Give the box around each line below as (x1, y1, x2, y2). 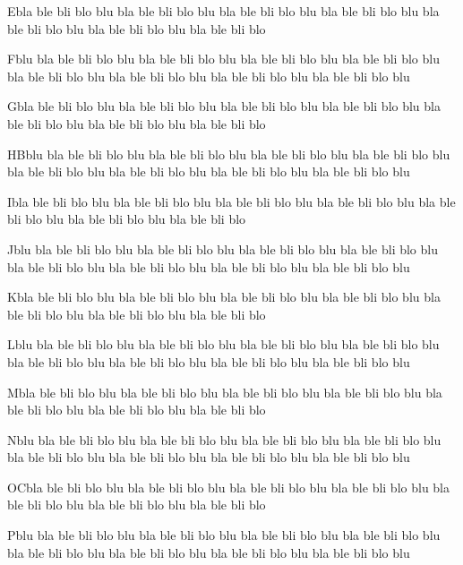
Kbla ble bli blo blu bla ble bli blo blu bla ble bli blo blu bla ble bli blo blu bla (7, 287, 441, 306)
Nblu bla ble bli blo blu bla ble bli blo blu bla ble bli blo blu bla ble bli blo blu (7, 430, 442, 449)
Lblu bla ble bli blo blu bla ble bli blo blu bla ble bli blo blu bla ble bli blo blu (7, 335, 440, 354)
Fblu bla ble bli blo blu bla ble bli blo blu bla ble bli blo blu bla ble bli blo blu (7, 49, 440, 68)
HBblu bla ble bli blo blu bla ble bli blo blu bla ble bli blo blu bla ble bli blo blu (7, 144, 450, 163)
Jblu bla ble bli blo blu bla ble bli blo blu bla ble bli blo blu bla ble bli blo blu (7, 239, 438, 258)
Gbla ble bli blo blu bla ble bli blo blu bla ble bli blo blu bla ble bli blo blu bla (7, 97, 441, 116)
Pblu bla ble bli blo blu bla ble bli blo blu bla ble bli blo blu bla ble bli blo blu (7, 526, 441, 544)
